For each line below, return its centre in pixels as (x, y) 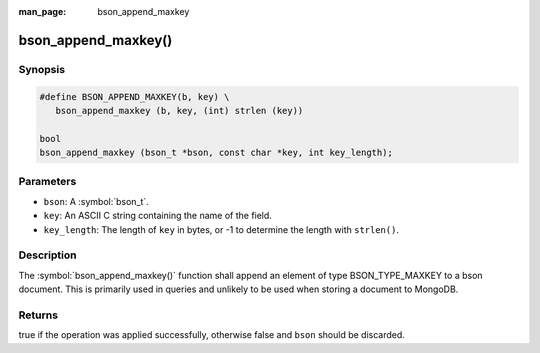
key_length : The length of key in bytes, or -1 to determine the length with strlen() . (221, 229)
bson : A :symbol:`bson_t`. (96, 201)
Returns (38, 315)
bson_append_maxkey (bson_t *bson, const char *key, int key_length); (216, 153)
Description (47, 255)
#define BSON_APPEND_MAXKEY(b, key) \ (134, 96)
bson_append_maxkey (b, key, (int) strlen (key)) (179, 110)
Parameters (47, 182)
